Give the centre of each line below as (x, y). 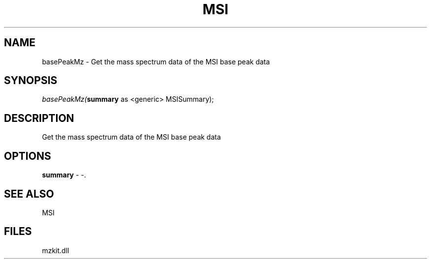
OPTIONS (28, 156)
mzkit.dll (56, 250)
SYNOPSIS (31, 81)
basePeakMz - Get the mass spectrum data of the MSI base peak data (156, 61)
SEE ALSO (29, 194)
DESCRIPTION (39, 118)
